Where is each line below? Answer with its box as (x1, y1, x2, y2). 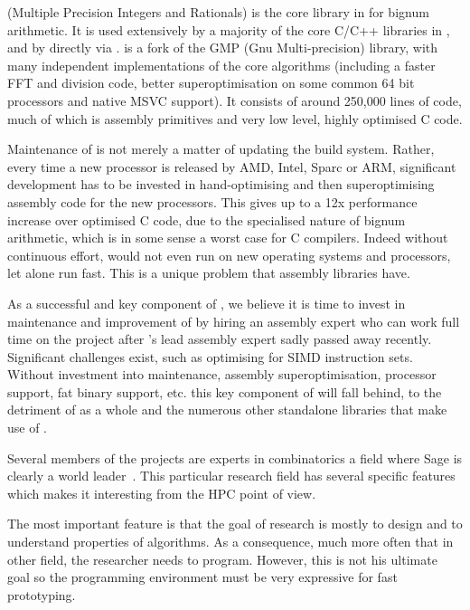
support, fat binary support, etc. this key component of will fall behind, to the (7, 382, 442, 401)
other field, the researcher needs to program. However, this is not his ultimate (7, 549, 437, 568)
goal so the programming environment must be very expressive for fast (7, 567, 398, 586)
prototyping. (7, 585, 76, 604)
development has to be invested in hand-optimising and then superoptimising (7, 175, 435, 194)
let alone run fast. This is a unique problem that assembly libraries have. (7, 263, 410, 282)
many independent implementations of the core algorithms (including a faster (7, 55, 436, 74)
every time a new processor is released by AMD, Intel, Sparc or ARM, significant (7, 157, 456, 176)
